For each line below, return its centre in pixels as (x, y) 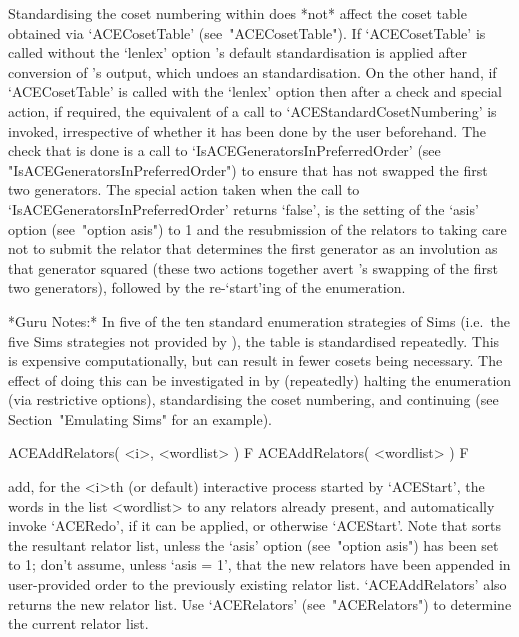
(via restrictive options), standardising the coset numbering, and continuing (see (253, 399)
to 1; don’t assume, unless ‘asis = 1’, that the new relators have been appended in (259, 564)
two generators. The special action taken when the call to (184, 189)
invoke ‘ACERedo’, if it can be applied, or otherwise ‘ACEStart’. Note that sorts (254, 525)
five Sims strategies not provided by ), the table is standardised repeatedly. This (254, 340)
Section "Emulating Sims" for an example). (140, 418)
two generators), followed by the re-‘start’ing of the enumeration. (207, 287)
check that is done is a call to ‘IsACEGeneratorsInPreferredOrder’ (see (224, 150)
